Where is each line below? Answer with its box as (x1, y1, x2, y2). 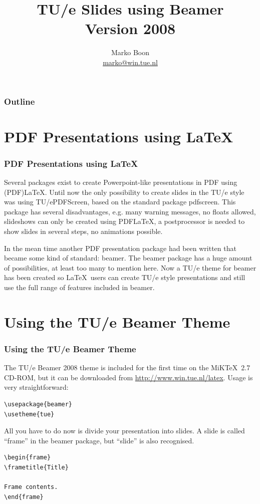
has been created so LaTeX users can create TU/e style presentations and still (4, 272, 245, 283)
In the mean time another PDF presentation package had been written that (4, 242, 236, 253)
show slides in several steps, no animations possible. (4, 225, 163, 236)
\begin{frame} (4, 454, 51, 461)
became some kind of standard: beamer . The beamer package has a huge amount (4, 253, 252, 263)
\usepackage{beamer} (4, 400, 73, 408)
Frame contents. (4, 483, 58, 491)
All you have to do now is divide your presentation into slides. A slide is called (4, 425, 245, 436)
